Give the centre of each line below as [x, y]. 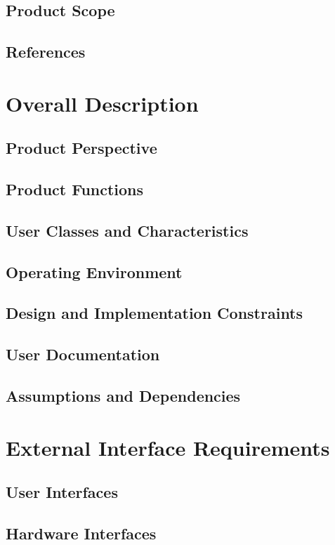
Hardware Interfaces [81, 533]
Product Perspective [81, 148]
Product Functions [75, 189]
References [46, 52]
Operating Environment [94, 271]
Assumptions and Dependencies [123, 396]
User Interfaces [62, 492]
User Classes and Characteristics [127, 230]
